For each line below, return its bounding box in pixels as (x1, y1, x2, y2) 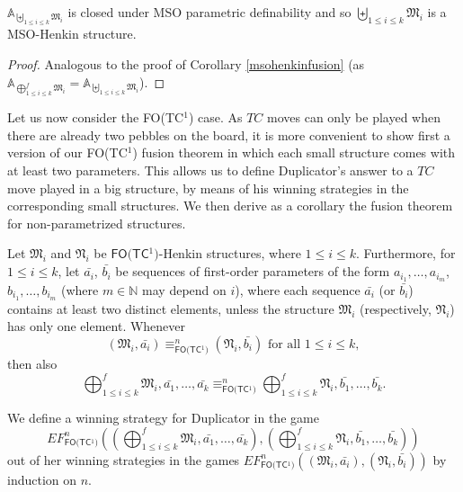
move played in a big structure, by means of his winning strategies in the (7, 178, 409, 197)
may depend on (142, 280, 227, 299)
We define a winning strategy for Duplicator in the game (7, 408, 319, 426)
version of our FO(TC (7, 143, 128, 162)
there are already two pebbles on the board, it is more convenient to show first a (7, 125, 450, 144)
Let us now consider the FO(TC (7, 108, 184, 127)
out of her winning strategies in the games (7, 450, 240, 469)
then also (7, 354, 58, 373)
